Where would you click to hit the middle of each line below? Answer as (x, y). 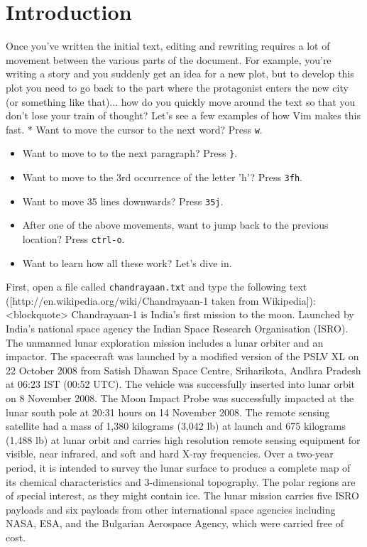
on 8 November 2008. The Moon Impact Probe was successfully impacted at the (180, 397)
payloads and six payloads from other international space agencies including (171, 509)
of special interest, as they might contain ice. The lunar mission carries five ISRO (182, 495)
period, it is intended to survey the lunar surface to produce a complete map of (178, 467)
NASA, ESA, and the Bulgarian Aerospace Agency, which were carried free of (175, 523)
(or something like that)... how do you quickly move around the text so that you (181, 101)
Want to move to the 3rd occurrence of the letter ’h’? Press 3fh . (162, 177)
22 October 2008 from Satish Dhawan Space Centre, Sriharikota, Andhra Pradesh (183, 370)
